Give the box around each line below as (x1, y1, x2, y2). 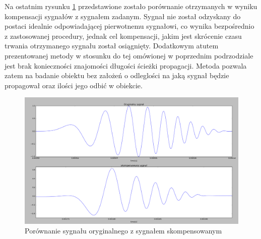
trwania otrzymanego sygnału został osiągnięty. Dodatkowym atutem (5, 40, 219, 51)
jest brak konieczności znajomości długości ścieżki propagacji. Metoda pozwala (5, 60, 247, 71)
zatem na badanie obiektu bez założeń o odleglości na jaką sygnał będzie (5, 70, 229, 81)
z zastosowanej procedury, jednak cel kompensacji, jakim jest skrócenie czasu (5, 30, 242, 41)
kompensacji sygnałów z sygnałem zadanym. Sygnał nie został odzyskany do (5, 11, 241, 21)
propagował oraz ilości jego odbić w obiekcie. (5, 80, 143, 90)
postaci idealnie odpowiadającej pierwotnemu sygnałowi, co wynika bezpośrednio (5, 21, 254, 31)
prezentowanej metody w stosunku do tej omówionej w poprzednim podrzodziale (5, 50, 253, 61)
